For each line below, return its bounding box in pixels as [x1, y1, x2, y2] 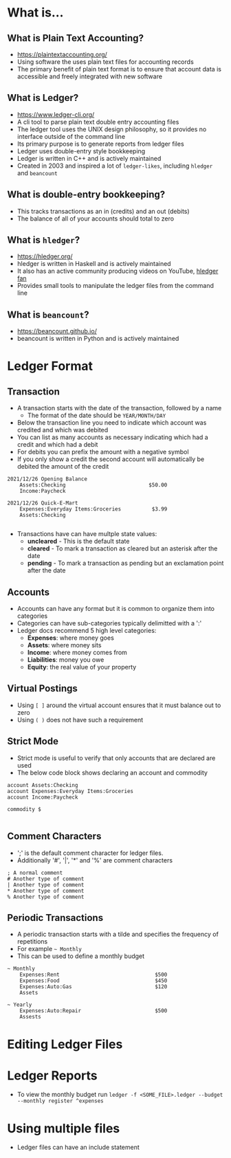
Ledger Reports [7, 1067, 98, 1083]
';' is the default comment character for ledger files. [16, 849, 164, 857]
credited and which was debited [16, 426, 109, 434]
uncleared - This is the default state [27, 537, 130, 546]
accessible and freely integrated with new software [16, 72, 163, 80]
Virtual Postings [7, 682, 78, 695]
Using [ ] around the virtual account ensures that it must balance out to [16, 701, 221, 709]
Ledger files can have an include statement [16, 1143, 140, 1152]
